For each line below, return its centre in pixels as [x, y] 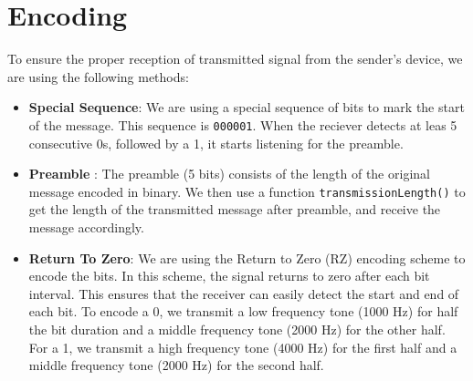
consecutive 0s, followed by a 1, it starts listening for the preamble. [216, 143]
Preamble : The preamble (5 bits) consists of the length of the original [229, 174]
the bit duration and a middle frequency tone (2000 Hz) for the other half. [237, 329]
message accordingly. [86, 227]
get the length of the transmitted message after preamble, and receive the [235, 209]
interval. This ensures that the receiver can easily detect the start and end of [244, 293]
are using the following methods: [98, 76]
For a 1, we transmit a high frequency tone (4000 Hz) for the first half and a [243, 347]
